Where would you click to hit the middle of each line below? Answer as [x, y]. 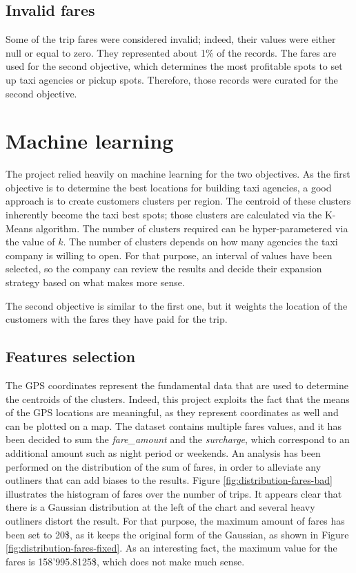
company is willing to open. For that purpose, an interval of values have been [169, 255]
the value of [30, 242]
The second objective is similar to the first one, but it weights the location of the [177, 305]
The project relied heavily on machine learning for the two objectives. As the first [178, 174]
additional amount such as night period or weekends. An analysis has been [163, 453]
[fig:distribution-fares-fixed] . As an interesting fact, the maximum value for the [171, 548]
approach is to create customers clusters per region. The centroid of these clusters [178, 201]
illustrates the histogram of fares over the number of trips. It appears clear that [174, 493]
